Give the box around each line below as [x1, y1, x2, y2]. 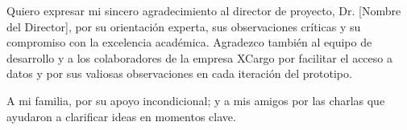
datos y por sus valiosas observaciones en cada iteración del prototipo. [6, 65, 352, 82]
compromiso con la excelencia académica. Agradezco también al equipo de [6, 34, 372, 51]
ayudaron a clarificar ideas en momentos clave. [6, 108, 236, 124]
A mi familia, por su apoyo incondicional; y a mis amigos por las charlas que [6, 91, 385, 108]
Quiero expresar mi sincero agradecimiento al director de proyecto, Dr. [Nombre [6, 2, 401, 18]
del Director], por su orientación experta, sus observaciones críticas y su [6, 18, 361, 35]
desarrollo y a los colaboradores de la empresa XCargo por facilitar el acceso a [6, 49, 392, 66]
